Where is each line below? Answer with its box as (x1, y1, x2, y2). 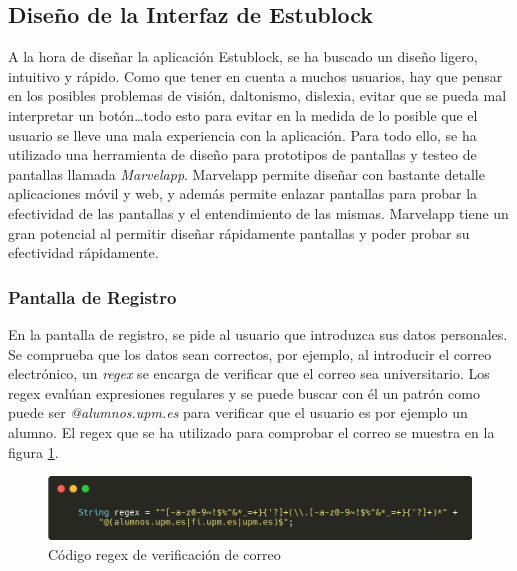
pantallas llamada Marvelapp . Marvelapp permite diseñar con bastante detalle (8, 163, 485, 184)
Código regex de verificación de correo (48, 543, 281, 564)
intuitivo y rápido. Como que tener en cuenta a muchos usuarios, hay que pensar (8, 65, 503, 86)
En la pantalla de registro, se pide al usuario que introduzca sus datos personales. (8, 323, 508, 344)
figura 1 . (8, 441, 59, 462)
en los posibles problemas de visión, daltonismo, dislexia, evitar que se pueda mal (8, 85, 507, 106)
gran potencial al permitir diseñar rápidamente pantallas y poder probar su (8, 222, 470, 243)
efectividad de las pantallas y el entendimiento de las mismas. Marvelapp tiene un (8, 202, 509, 223)
